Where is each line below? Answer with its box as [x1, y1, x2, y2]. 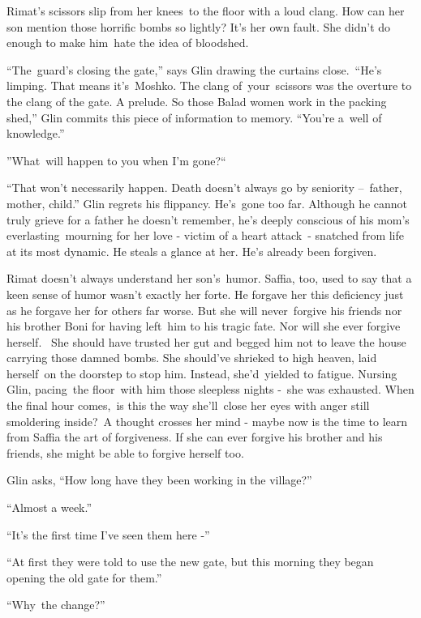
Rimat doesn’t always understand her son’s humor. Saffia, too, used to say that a [6, 270, 412, 287]
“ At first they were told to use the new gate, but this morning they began [6, 553, 374, 570]
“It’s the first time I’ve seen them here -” [6, 526, 210, 543]
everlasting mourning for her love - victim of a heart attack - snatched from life [6, 227, 404, 244]
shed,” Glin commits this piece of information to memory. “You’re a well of [6, 109, 382, 126]
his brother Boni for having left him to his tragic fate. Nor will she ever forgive [6, 318, 401, 335]
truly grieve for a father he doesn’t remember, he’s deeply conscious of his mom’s [6, 211, 410, 228]
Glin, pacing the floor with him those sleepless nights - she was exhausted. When [6, 381, 415, 398]
